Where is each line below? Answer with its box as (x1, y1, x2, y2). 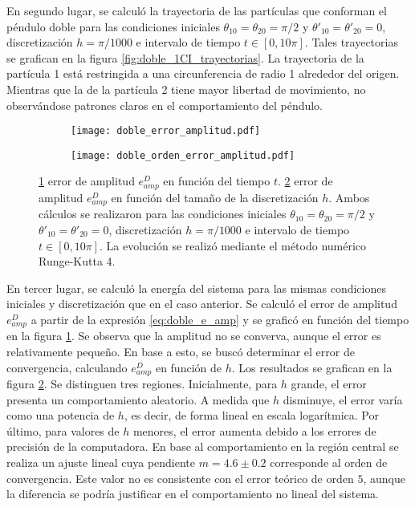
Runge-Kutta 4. (39, 253, 116, 270)
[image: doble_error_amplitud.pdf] (71, 125, 261, 137)
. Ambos (328, 189, 370, 205)
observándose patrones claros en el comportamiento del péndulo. (6, 96, 323, 113)
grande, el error (291, 375, 367, 392)
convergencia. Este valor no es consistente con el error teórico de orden (6, 469, 354, 486)
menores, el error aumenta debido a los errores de (132, 422, 376, 439)
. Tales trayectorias (304, 34, 398, 51)
